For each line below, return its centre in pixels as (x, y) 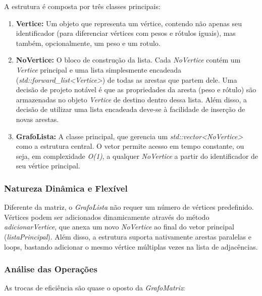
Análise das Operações (51, 269)
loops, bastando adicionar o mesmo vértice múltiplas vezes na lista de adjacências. (131, 246)
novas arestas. (37, 119)
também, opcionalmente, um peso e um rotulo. (88, 43)
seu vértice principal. (48, 166)
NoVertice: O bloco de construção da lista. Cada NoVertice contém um (128, 60)
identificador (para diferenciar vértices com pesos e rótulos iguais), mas (126, 33)
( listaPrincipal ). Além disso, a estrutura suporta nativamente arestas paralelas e (128, 236)
